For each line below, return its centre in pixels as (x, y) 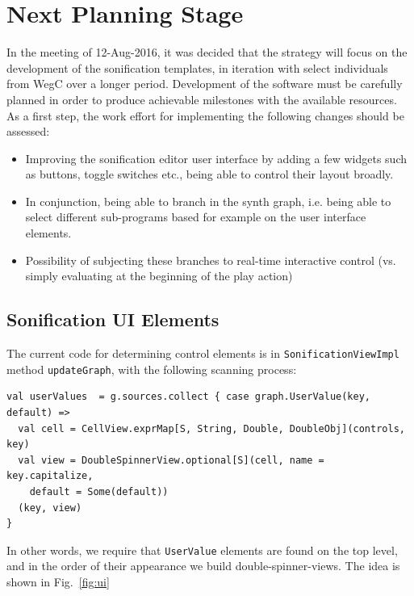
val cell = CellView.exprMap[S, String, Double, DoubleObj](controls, (211, 428)
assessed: (28, 131)
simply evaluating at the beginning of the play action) (159, 276)
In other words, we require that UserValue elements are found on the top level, (202, 550)
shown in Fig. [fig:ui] (58, 581)
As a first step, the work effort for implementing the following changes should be (205, 115)
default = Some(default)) (99, 491)
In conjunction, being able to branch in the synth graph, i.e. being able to (208, 201)
